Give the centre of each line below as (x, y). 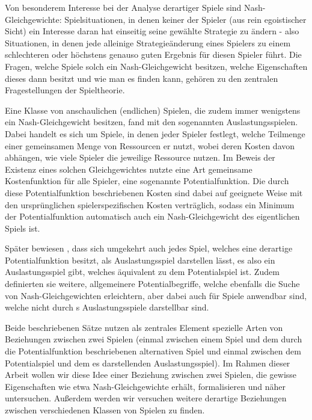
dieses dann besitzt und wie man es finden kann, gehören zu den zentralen (142, 78)
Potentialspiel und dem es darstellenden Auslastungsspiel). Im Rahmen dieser (148, 363)
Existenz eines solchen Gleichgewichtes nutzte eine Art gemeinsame (129, 169)
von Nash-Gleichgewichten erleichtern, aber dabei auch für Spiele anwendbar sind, (156, 295)
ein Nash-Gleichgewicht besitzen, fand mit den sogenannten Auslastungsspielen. (151, 122)
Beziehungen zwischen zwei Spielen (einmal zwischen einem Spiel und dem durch (154, 339)
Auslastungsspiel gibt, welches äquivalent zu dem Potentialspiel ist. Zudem (142, 272)
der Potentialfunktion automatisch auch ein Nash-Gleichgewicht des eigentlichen (152, 216)
